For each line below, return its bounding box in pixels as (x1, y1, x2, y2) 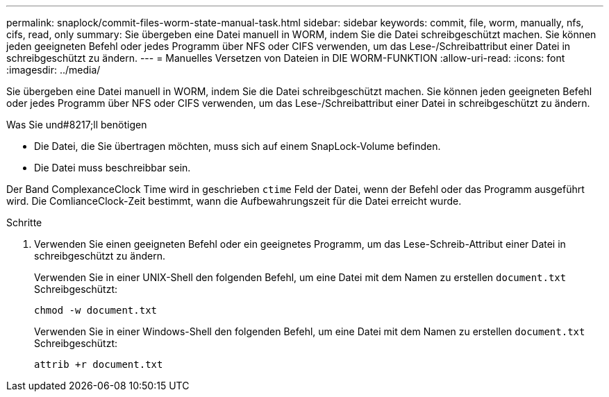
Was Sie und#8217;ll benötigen (6, 119, 147, 130)
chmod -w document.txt (34, 305, 158, 316)
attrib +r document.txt (34, 359, 163, 370)
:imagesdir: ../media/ (6, 64, 101, 76)
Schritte (6, 217, 42, 228)
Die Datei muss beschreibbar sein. (34, 162, 191, 174)
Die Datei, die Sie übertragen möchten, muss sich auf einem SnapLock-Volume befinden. (34, 140, 441, 152)
